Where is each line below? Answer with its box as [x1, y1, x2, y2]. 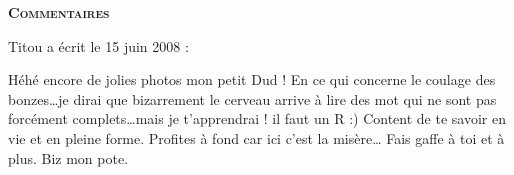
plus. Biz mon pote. [8, 147, 129, 168]
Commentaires [8, 2, 110, 22]
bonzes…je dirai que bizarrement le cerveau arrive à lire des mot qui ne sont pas [8, 88, 497, 109]
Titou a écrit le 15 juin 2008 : [8, 35, 189, 56]
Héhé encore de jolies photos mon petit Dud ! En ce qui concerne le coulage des [8, 69, 496, 90]
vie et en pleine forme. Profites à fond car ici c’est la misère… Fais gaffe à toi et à [8, 127, 505, 148]
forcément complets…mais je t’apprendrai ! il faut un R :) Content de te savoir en [8, 108, 506, 129]
